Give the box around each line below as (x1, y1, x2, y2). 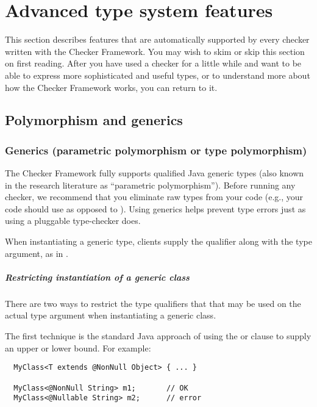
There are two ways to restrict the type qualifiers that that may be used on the (5, 297, 301, 309)
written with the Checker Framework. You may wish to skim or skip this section (5, 45, 305, 57)
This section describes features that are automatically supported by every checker (5, 33, 310, 46)
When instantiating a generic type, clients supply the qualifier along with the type (5, 235, 312, 248)
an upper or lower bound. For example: (5, 341, 151, 354)
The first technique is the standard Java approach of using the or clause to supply (5, 330, 312, 342)
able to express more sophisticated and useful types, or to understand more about (5, 68, 310, 81)
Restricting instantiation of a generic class (5, 270, 190, 283)
